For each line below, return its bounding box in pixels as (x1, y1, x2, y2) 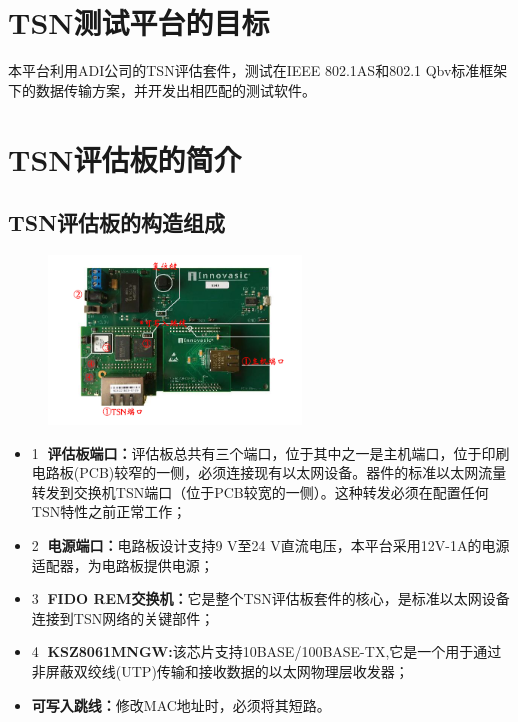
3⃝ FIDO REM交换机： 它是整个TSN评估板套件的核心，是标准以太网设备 (31, 588, 510, 609)
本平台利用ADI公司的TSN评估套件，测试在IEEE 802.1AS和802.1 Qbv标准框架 (8, 60, 508, 81)
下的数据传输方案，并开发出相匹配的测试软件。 (8, 79, 316, 100)
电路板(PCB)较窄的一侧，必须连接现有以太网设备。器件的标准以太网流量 (31, 462, 507, 483)
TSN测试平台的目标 (8, 2, 270, 43)
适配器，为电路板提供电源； (31, 554, 214, 575)
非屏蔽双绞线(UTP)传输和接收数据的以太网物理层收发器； (31, 660, 409, 681)
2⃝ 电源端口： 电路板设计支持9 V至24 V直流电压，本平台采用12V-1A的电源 (31, 534, 510, 555)
